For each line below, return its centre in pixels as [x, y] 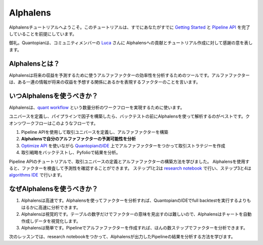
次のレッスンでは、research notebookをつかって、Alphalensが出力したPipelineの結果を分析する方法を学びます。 [122, 237]
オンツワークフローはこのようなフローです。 [54, 123]
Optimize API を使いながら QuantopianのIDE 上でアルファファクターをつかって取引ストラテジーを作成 [123, 145]
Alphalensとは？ [34, 63]
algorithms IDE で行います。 [37, 175]
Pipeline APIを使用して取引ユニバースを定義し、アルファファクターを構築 [95, 132]
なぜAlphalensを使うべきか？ [54, 189]
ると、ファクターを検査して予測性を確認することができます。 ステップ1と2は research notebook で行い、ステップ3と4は [130, 168]
